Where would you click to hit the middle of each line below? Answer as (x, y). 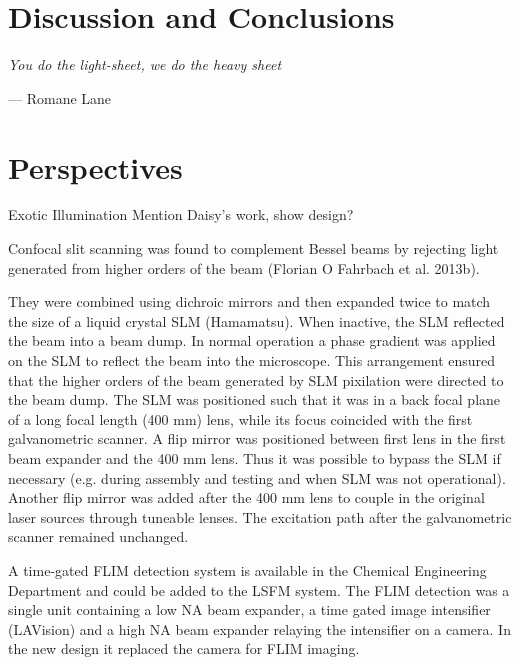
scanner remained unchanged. (98, 536)
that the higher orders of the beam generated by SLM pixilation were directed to (256, 379)
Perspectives (95, 166)
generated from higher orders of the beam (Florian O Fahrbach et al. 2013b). (244, 267)
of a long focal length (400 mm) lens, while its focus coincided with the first (240, 418)
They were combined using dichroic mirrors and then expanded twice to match (249, 301)
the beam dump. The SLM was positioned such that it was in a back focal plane (254, 399)
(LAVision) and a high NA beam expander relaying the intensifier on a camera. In (259, 628)
